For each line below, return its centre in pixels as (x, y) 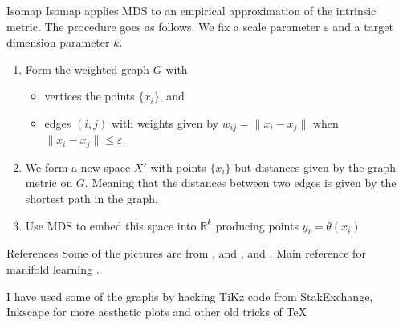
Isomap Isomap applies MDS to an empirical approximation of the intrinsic (191, 10)
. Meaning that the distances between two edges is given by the (240, 183)
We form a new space (78, 167)
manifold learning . (53, 269)
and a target (363, 26)
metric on (49, 183)
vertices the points (90, 96)
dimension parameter (58, 42)
